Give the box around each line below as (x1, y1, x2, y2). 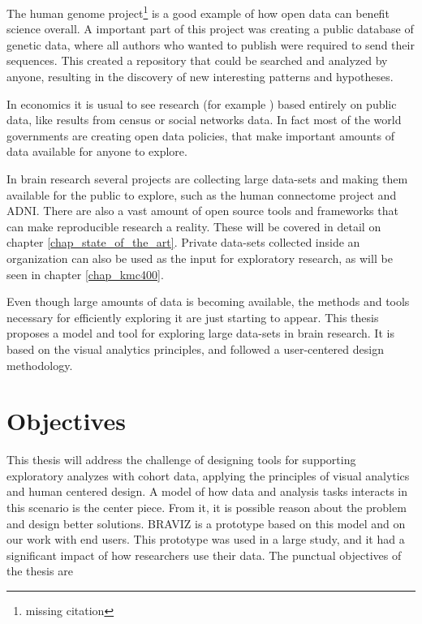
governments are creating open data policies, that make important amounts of (6, 127, 394, 144)
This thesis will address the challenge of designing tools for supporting (6, 451, 356, 468)
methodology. (6, 356, 73, 373)
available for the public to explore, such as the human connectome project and (6, 186, 397, 203)
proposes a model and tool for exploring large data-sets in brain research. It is (6, 325, 394, 342)
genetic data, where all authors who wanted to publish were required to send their (6, 36, 415, 53)
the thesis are (6, 562, 73, 579)
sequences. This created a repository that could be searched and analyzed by (6, 52, 388, 69)
